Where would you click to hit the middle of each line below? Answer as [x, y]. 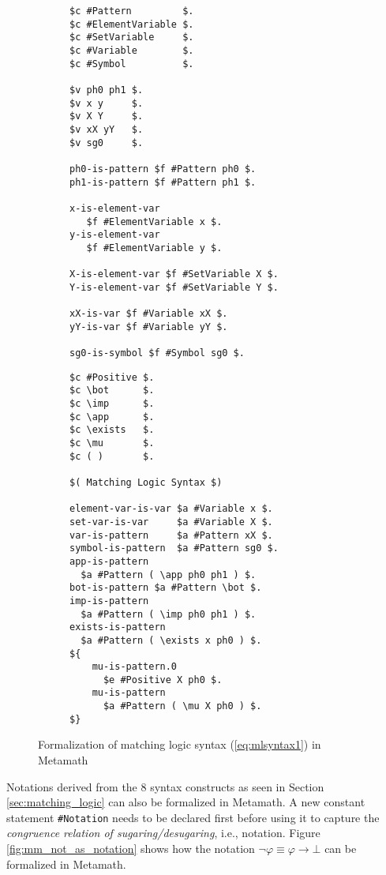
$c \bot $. [112, 391]
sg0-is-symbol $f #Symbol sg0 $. [157, 353]
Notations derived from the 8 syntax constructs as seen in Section [165, 786]
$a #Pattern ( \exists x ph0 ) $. [171, 640]
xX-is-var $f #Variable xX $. [149, 314]
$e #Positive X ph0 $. [163, 680]
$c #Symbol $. [132, 64]
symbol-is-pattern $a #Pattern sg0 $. [174, 548]
